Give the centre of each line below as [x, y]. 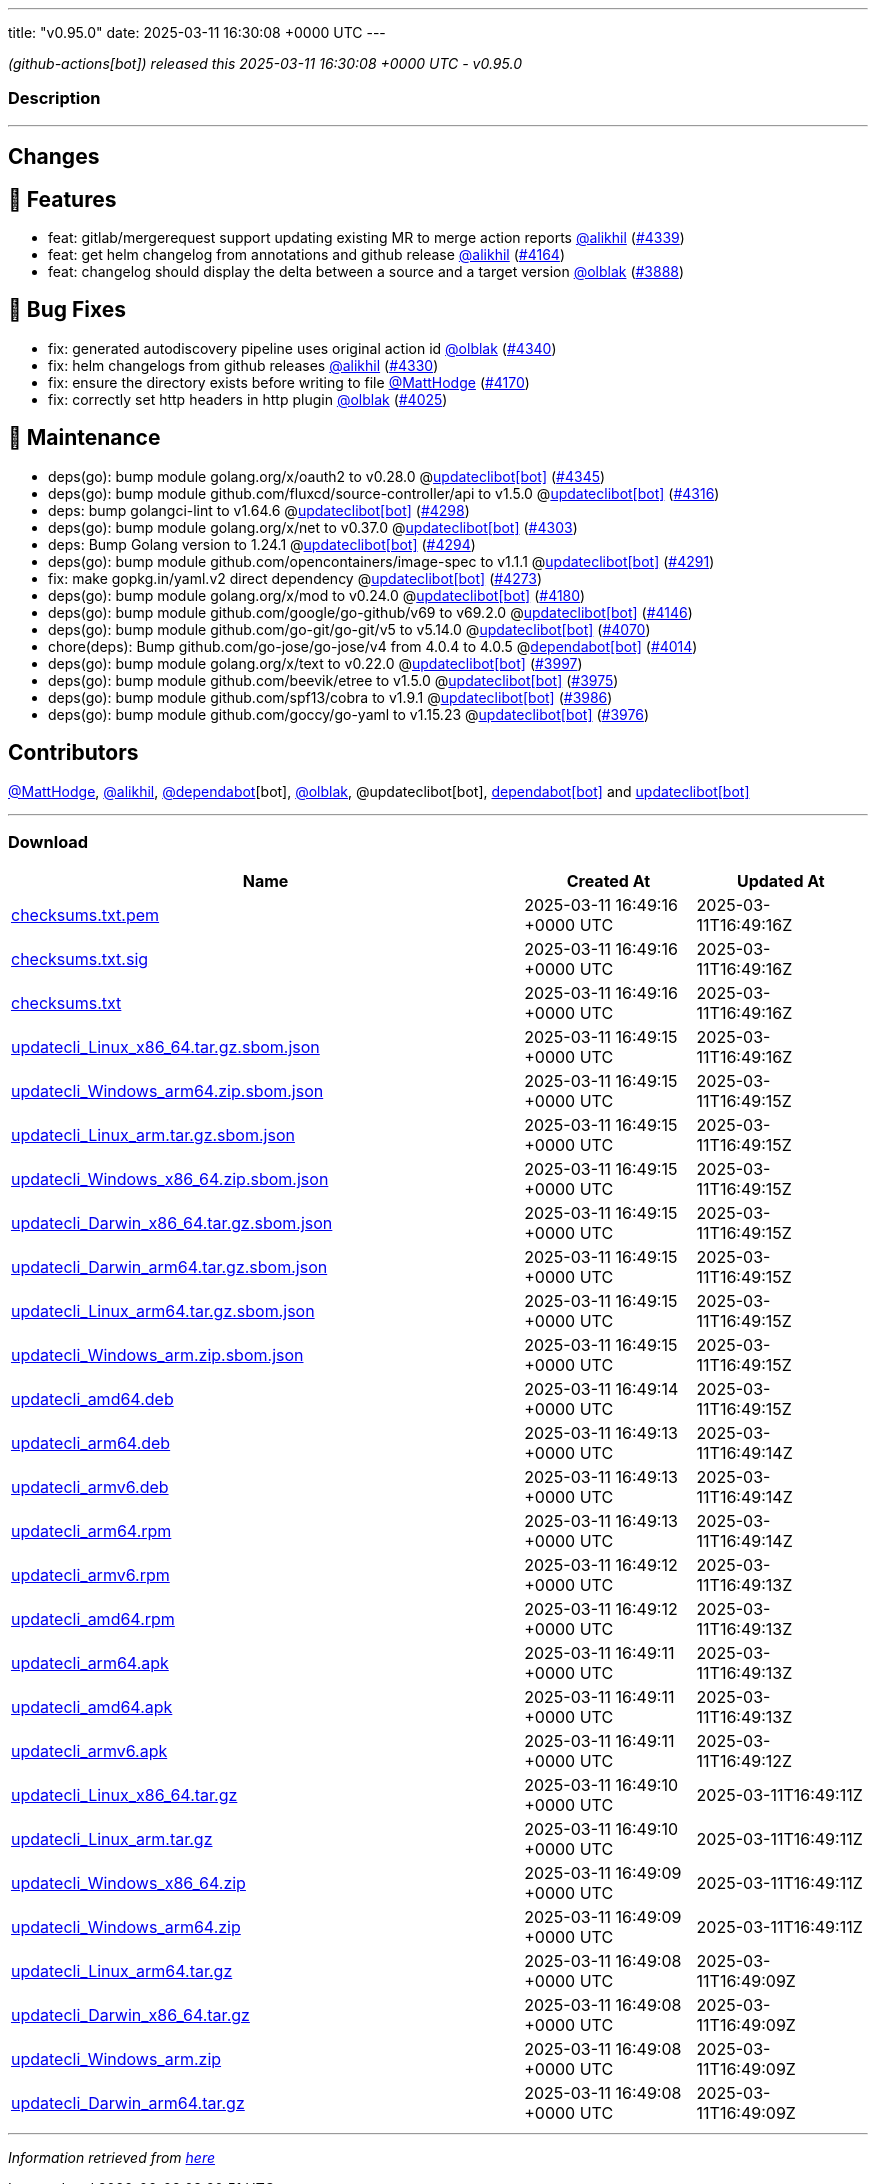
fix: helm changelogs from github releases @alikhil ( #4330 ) [243, 365]
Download [48, 841]
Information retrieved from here [112, 2158]
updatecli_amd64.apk [92, 1707]
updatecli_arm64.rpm [91, 1531]
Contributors [73, 753]
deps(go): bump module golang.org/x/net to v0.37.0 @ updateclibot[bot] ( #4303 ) [313, 527]
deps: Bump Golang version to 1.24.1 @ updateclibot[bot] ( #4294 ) [262, 544]
